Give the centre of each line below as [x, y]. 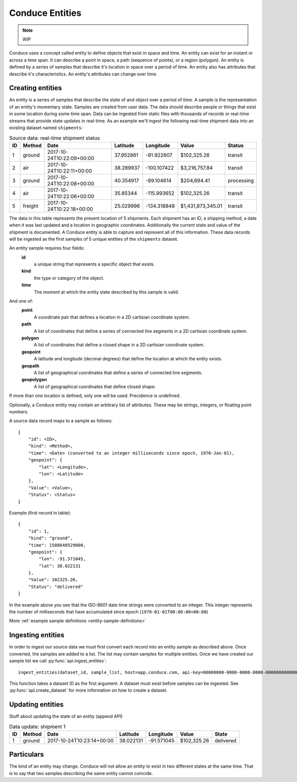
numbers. [19, 411]
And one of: [21, 301]
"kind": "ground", [50, 538]
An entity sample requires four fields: [47, 248]
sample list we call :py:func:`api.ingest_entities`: [58, 661]
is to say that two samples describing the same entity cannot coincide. [81, 773]
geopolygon [34, 380]
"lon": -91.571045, [62, 559]
